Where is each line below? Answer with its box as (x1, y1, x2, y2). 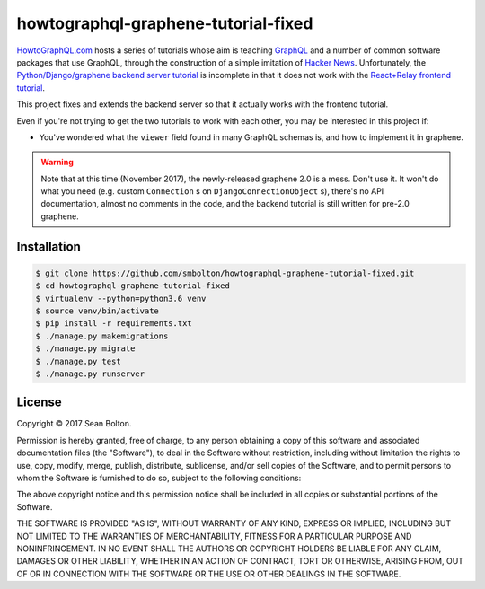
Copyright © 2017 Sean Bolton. (16, 418, 132, 429)
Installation (16, 239, 81, 254)
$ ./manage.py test (35, 356, 121, 366)
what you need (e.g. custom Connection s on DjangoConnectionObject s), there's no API (40, 186, 384, 197)
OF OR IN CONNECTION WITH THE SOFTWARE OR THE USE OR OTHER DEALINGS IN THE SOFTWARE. (16, 568, 401, 579)
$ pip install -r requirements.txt (35, 319, 192, 329)
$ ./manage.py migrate (35, 344, 136, 354)
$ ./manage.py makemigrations (35, 330, 169, 341)
